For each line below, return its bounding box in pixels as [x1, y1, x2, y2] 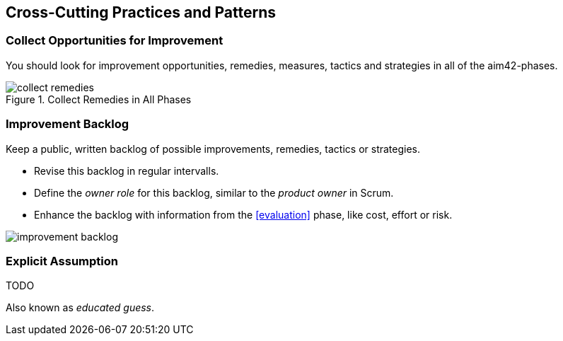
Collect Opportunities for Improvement [6, 33, 224, 48]
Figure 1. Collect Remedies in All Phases [6, 93, 192, 105]
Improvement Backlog [6, 117, 129, 132]
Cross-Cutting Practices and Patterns [6, 4, 276, 21]
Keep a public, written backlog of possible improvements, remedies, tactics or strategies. [6, 142, 421, 155]
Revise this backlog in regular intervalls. [34, 164, 219, 177]
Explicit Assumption [6, 253, 118, 268]
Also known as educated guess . [6, 301, 155, 314]
